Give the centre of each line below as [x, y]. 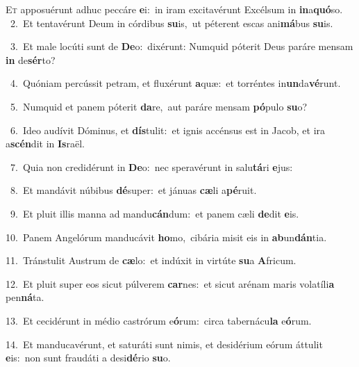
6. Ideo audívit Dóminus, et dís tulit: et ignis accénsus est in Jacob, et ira [168, 130]
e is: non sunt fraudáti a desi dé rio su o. [88, 358]
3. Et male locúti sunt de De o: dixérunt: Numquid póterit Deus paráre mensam [182, 46]
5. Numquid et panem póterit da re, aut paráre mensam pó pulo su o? [159, 106]
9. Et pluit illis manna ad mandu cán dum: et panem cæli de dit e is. [155, 213]
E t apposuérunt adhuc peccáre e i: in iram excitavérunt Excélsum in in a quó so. [174, 9]
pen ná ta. [25, 297]
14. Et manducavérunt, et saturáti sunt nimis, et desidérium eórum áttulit [164, 344]
